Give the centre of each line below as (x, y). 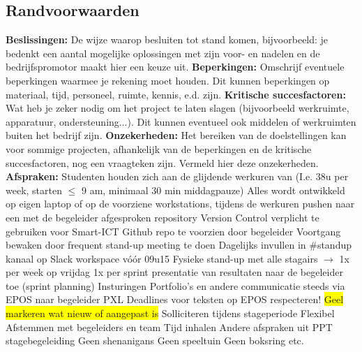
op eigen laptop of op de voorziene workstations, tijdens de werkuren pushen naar (180, 204)
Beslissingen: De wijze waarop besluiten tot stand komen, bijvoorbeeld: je (167, 39)
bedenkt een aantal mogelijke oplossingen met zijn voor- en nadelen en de (163, 53)
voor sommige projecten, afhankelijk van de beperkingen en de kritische (159, 148)
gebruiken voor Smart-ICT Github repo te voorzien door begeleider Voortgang (173, 231)
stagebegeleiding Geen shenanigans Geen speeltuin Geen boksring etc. (155, 340)
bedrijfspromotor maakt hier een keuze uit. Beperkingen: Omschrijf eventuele (175, 67)
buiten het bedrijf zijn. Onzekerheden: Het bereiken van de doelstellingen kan (176, 135)
